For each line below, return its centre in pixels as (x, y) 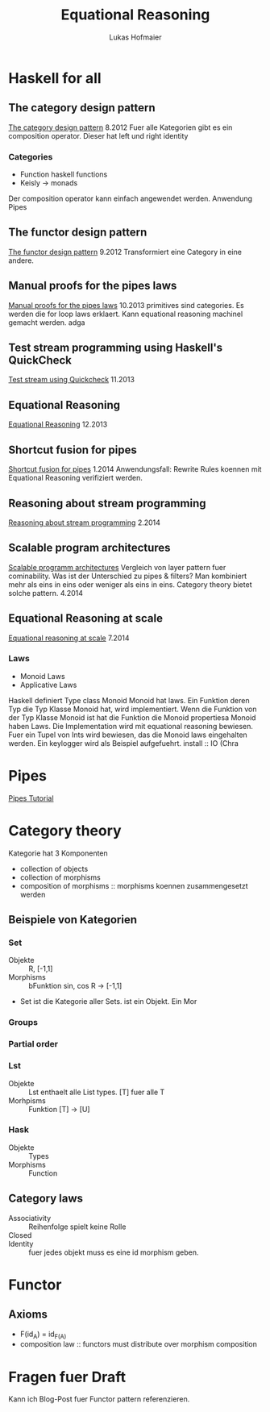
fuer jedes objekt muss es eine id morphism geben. (114, 1252)
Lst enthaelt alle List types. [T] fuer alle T (97, 1092)
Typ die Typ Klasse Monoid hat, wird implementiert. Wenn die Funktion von (133, 709)
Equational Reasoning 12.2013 (58, 424)
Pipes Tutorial (31, 798)
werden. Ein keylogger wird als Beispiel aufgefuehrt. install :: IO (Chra (124, 743)
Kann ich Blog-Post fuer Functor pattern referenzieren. (99, 1399)
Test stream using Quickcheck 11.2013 (72, 380)
